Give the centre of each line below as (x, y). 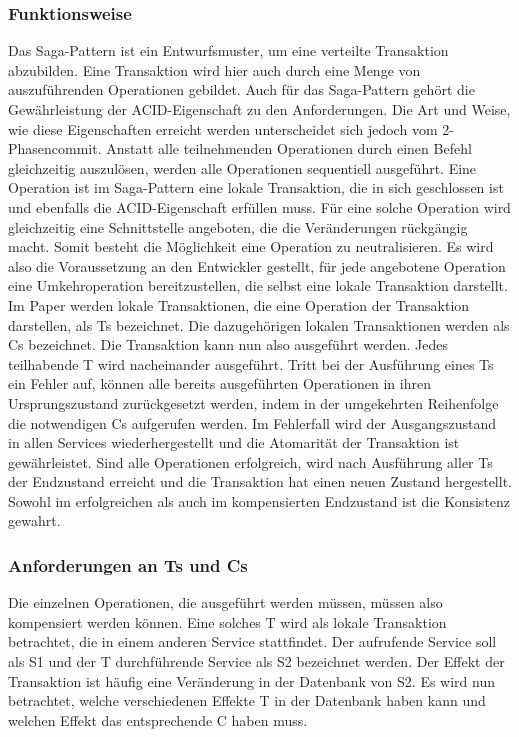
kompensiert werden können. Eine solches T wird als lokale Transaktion (227, 621)
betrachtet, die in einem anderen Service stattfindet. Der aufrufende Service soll (252, 641)
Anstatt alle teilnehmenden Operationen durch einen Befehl (289, 148)
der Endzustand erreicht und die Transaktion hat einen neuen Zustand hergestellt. (260, 481)
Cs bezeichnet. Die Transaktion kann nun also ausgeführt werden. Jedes (228, 344)
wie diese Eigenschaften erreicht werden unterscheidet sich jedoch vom (223, 128)
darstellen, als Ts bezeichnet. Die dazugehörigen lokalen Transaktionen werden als (259, 324)
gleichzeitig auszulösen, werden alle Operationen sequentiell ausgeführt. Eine (242, 167)
